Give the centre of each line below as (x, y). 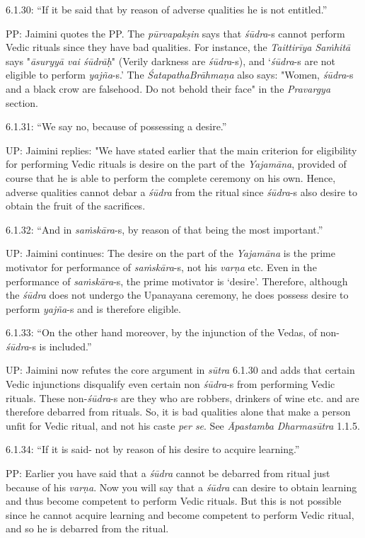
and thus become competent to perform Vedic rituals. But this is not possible (174, 501)
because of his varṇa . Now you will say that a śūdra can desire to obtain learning (181, 487)
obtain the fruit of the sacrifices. (76, 206)
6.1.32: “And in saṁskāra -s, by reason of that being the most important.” (164, 229)
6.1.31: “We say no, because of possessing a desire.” (116, 126)
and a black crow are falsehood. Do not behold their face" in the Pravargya (168, 88)
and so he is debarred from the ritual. (87, 528)
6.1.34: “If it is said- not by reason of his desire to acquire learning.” (153, 449)
